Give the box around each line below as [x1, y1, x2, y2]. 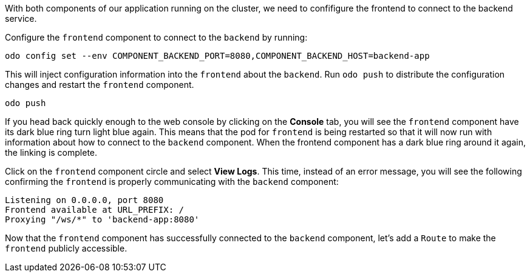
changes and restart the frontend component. [5, 79, 194, 90]
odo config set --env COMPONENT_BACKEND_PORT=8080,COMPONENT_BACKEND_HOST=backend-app [5, 51, 430, 61]
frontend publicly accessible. [5, 243, 127, 253]
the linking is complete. [5, 147, 98, 158]
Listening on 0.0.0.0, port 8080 [5, 195, 164, 205]
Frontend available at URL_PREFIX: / [5, 205, 185, 215]
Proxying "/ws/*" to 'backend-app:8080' [5, 215, 200, 224]
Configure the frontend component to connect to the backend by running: [5, 32, 308, 42]
